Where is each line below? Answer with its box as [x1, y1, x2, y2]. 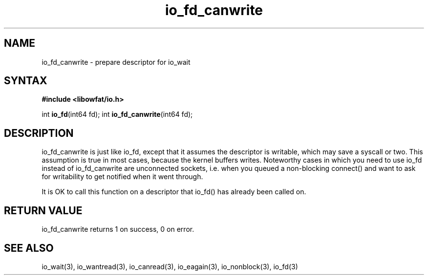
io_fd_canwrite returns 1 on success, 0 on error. [42, 225, 194, 234]
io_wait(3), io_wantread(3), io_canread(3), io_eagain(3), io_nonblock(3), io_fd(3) [42, 262, 298, 271]
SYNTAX [4, 74, 47, 87]
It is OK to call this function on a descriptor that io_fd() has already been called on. [42, 187, 306, 196]
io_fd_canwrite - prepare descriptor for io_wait [42, 57, 191, 66]
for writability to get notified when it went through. [42, 172, 203, 181]
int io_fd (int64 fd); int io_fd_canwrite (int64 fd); [42, 110, 193, 119]
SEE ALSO [4, 242, 54, 254]
